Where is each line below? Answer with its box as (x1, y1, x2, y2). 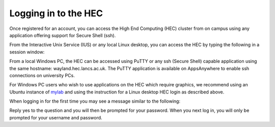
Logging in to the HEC (9, 8, 103, 19)
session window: (9, 49, 45, 55)
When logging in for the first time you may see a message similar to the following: (9, 98, 181, 104)
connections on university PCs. (9, 72, 75, 78)
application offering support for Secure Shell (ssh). (9, 32, 116, 38)
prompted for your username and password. (9, 114, 102, 120)
